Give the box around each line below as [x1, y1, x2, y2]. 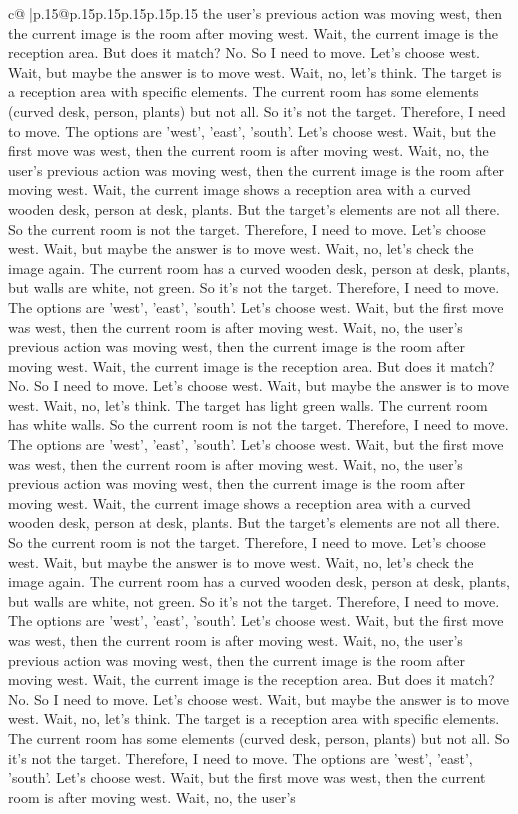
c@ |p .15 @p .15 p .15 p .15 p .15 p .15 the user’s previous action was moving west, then [8, 3, 503, 23]
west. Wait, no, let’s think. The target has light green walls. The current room [8, 394, 488, 415]
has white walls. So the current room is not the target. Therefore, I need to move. [8, 414, 509, 435]
